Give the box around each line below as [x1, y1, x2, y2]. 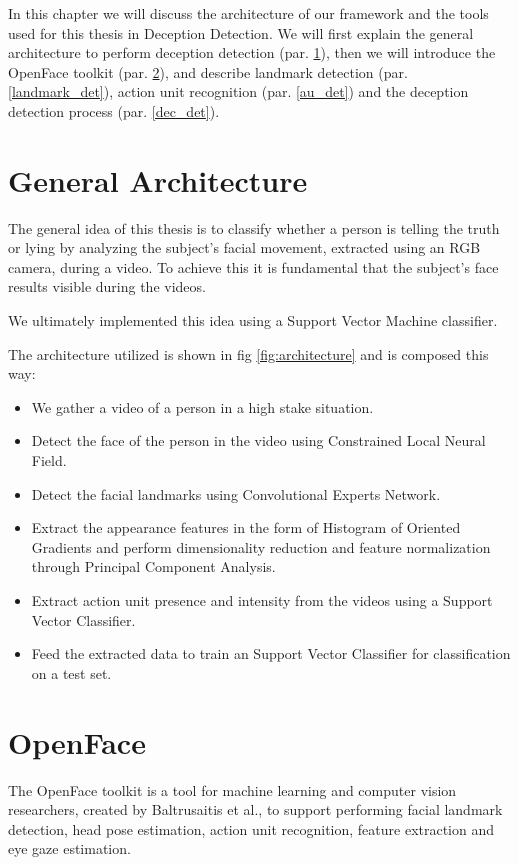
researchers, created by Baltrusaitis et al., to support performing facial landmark [8, 799, 503, 820]
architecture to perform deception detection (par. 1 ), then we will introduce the [8, 42, 496, 63]
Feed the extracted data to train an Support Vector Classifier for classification [31, 643, 511, 664]
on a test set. [31, 662, 112, 683]
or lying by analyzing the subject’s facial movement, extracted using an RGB [8, 237, 481, 258]
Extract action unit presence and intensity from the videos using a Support [31, 590, 493, 610]
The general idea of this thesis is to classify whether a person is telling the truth [8, 217, 500, 238]
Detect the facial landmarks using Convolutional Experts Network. [31, 483, 441, 504]
